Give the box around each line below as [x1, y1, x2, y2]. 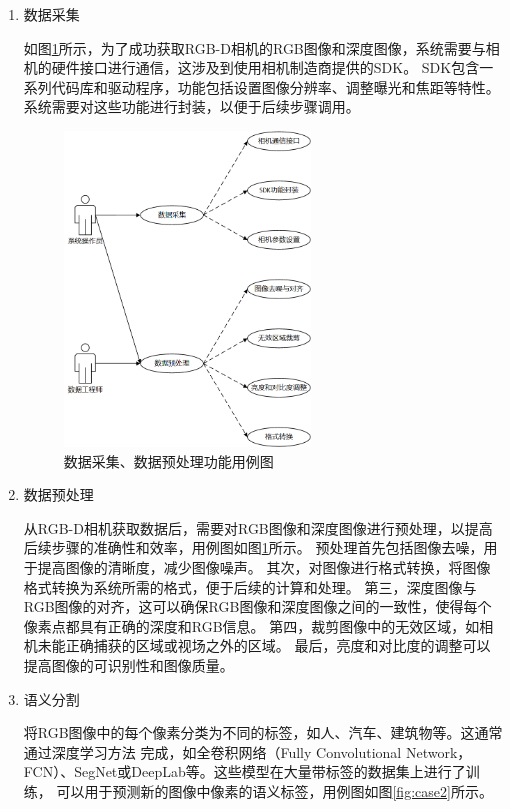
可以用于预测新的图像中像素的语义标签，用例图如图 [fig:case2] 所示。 [56, 780, 493, 801]
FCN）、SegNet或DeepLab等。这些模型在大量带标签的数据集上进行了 [23, 761, 466, 782]
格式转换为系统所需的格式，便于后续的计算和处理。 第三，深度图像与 [23, 576, 477, 597]
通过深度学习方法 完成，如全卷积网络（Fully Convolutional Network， [23, 741, 472, 762]
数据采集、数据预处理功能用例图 [63, 450, 274, 471]
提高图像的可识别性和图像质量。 [23, 654, 234, 675]
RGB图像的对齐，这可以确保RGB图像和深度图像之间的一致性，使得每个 [23, 596, 492, 617]
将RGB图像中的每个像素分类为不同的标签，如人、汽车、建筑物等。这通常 [23, 722, 503, 743]
